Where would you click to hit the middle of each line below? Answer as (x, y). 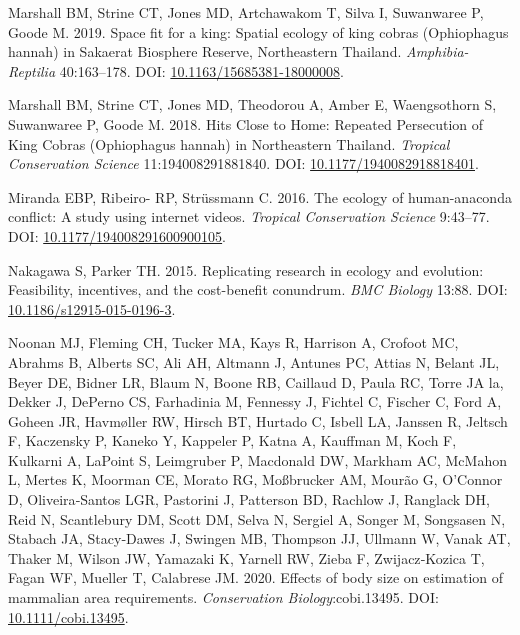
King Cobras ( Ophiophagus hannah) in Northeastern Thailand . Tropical (229, 143)
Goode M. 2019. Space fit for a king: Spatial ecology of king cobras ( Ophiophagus (258, 31)
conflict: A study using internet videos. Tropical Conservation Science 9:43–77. (249, 216)
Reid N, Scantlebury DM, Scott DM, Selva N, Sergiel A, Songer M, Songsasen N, (257, 518)
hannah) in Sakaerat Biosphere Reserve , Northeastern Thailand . (205, 51)
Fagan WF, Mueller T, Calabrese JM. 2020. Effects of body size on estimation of (256, 577)
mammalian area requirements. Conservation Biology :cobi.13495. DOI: (223, 597)
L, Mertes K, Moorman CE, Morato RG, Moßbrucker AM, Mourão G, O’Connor (255, 479)
